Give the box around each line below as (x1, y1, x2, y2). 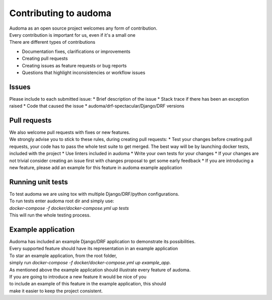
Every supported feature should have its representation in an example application (9, 246, 178, 252)
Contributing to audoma (9, 8, 112, 19)
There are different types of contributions (9, 39, 96, 45)
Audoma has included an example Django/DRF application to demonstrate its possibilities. (9, 239, 196, 245)
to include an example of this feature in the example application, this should (9, 281, 166, 287)
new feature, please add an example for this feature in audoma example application (9, 165, 182, 171)
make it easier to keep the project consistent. (9, 287, 103, 294)
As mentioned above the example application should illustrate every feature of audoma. (9, 267, 191, 273)
